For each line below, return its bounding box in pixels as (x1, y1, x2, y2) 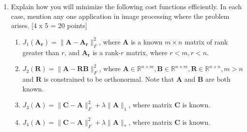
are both (205, 73, 231, 84)
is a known (131, 36, 163, 46)
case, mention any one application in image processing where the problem (11, 11, 230, 21)
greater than (22, 47, 60, 57)
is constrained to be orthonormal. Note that (44, 73, 174, 84)
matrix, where (126, 47, 168, 57)
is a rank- (93, 47, 121, 57)
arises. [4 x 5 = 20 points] (11, 20, 87, 30)
